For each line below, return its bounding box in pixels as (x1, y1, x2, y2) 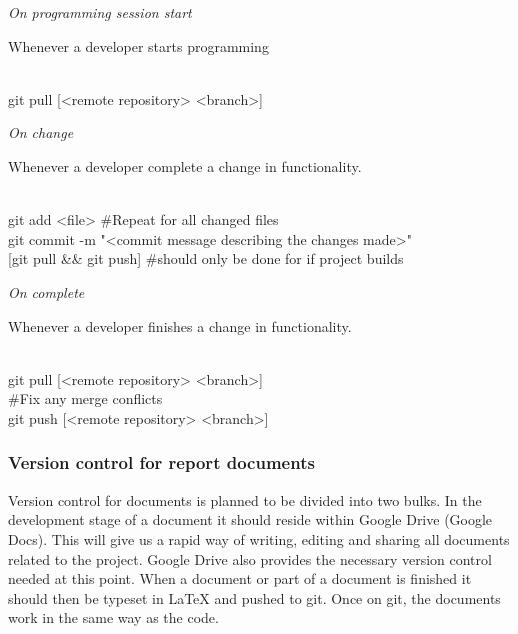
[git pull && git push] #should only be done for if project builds (8, 248, 404, 269)
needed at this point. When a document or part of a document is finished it (8, 568, 472, 589)
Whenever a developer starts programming (8, 35, 269, 56)
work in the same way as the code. (8, 607, 219, 628)
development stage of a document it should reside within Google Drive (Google (8, 509, 493, 530)
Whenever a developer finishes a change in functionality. (8, 315, 352, 336)
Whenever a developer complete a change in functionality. (8, 155, 362, 176)
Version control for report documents (8, 450, 315, 475)
